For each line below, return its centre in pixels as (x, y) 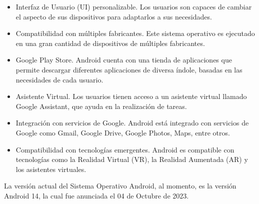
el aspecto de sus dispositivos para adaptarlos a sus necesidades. (114, 16)
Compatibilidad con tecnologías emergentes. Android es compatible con (125, 149)
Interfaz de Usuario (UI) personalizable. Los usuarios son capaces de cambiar (134, 6)
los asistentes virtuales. (51, 169)
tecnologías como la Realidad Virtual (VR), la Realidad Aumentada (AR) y (132, 159)
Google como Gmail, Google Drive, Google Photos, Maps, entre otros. (123, 132)
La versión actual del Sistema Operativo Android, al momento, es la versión (120, 186)
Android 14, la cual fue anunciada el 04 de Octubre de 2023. (96, 195)
